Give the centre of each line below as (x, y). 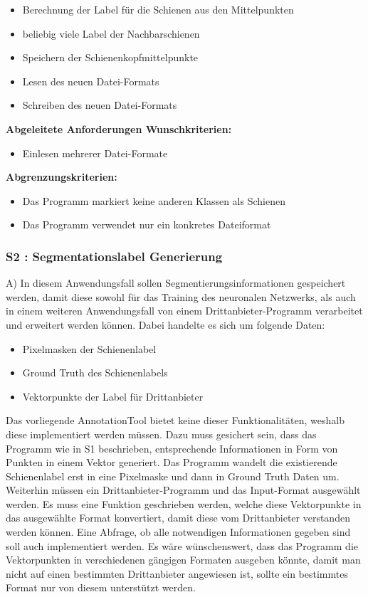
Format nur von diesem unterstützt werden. (101, 587)
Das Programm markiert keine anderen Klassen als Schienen (154, 200)
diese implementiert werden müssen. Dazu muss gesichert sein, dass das (161, 434)
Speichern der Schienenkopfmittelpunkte (110, 57)
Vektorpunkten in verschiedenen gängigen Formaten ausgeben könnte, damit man (183, 560)
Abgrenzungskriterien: (62, 177)
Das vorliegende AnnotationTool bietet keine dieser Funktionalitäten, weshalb (175, 420)
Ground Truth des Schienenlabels (95, 373)
